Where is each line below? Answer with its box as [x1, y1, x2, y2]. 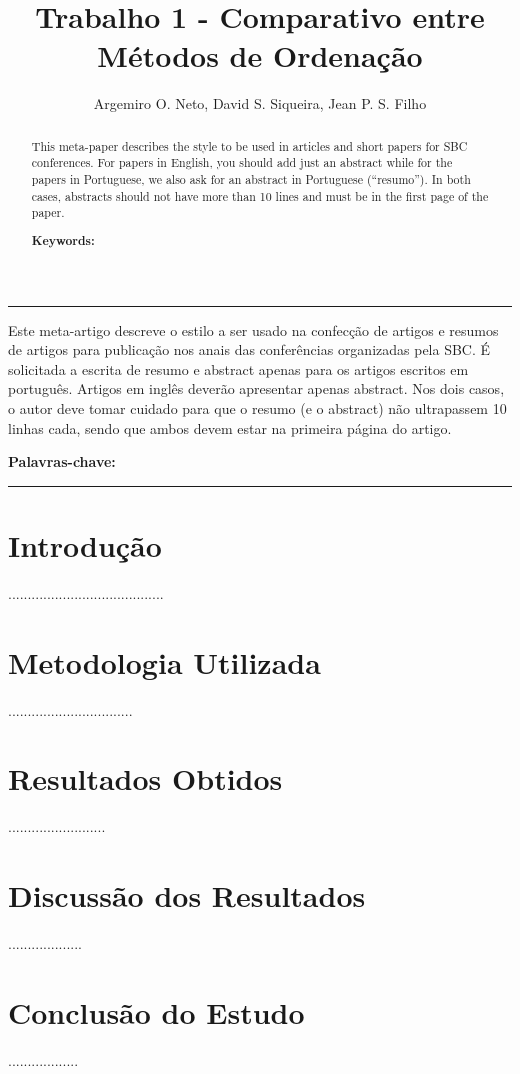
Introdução [8, 524, 162, 565]
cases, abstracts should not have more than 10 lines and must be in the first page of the [31, 187, 489, 204]
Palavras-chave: [8, 451, 116, 472]
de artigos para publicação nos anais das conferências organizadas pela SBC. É [8, 339, 491, 360]
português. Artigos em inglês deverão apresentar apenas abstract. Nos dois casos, [8, 378, 505, 399]
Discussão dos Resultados [8, 875, 366, 916]
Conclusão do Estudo [8, 991, 305, 1032]
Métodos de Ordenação [97, 35, 423, 76]
